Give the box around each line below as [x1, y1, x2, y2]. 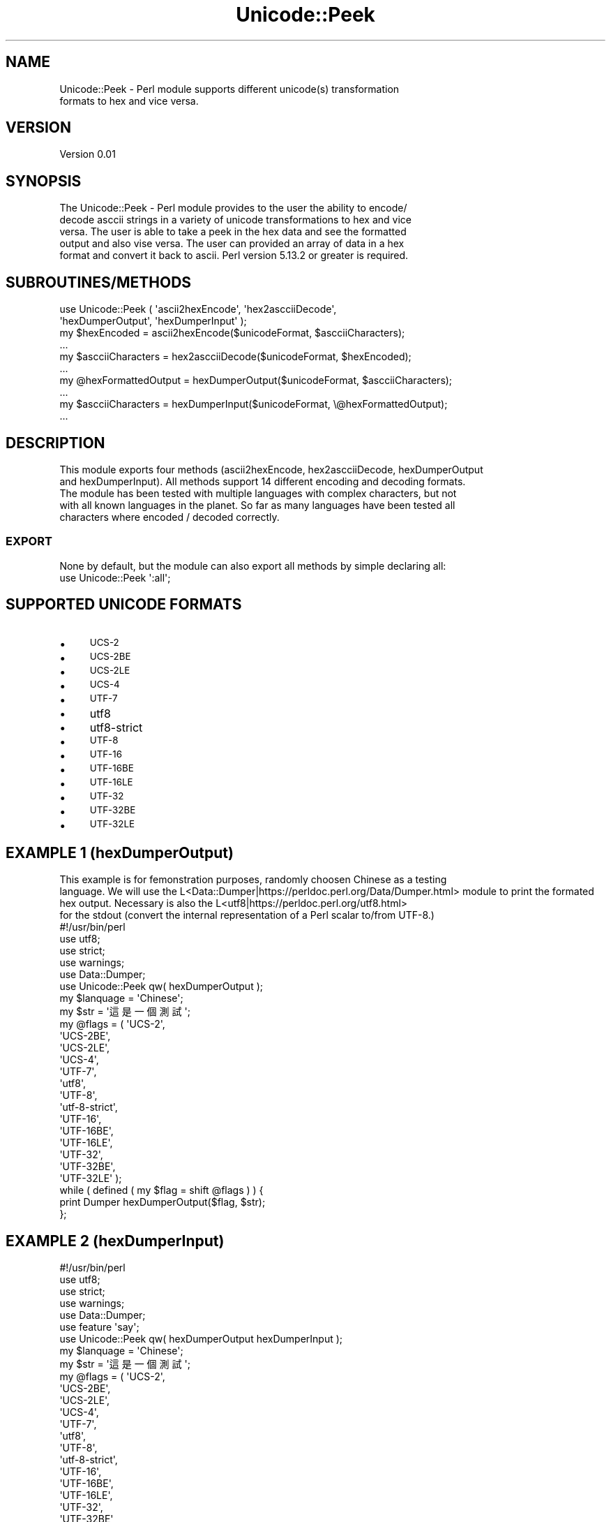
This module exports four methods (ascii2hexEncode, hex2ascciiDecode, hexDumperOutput [59, 463, 483, 475]
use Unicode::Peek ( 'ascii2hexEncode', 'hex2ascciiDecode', [59, 303, 337, 316]
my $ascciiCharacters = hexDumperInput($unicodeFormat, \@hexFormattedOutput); [59, 398, 448, 411]
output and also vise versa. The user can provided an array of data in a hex [59, 237, 405, 250]
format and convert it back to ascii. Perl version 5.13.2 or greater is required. [59, 249, 409, 262]
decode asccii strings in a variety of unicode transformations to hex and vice [59, 214, 412, 226]
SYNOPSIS [6, 172, 82, 190]
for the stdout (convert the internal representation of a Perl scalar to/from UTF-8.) [59, 909, 435, 922]
